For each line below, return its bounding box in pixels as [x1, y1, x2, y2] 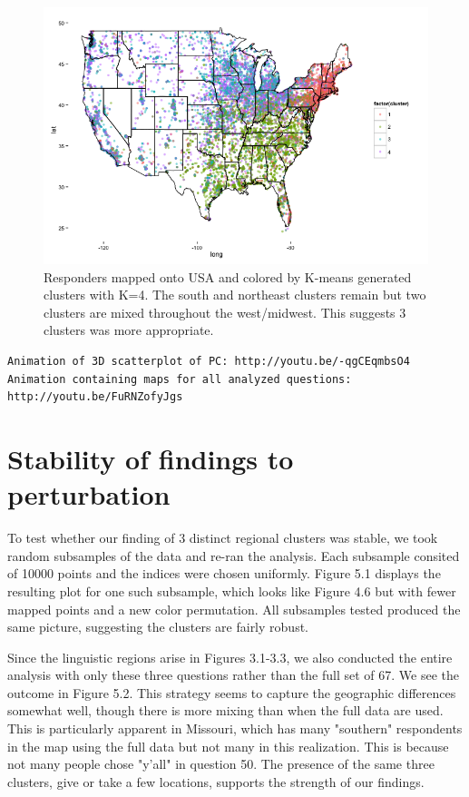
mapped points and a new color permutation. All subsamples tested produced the [7, 599, 461, 618]
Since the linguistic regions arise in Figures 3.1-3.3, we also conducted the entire [7, 647, 453, 666]
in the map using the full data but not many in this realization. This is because [7, 736, 449, 755]
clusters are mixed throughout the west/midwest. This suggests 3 [44, 302, 406, 321]
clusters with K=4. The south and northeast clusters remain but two [44, 285, 426, 304]
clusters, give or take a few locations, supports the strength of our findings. [7, 772, 425, 791]
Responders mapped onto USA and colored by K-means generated [44, 267, 412, 286]
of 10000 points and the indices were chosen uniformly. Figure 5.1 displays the [7, 564, 441, 583]
